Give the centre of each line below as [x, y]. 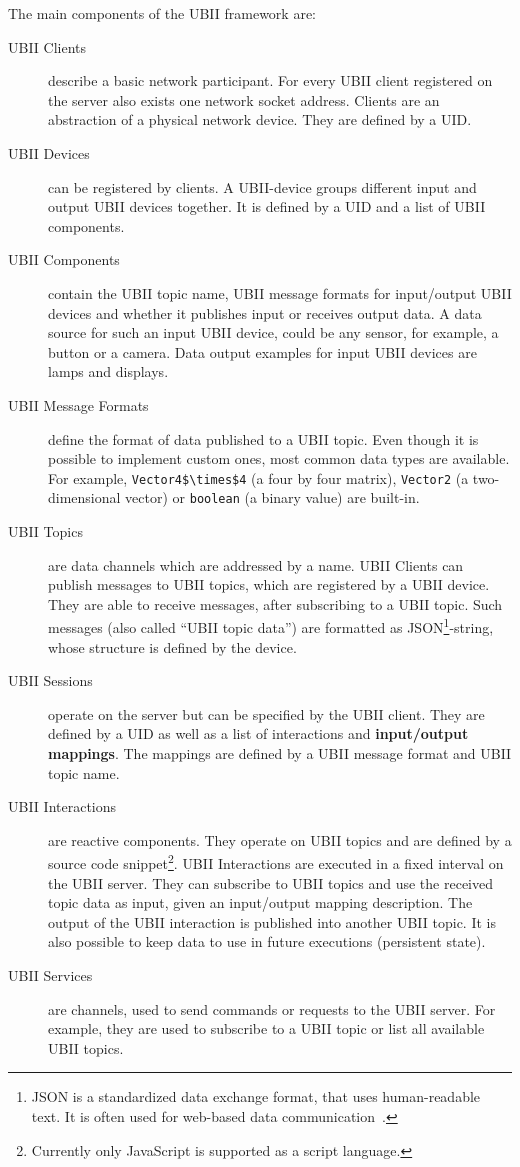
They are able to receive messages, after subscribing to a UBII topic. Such [275, 603]
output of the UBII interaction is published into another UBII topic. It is [272, 921]
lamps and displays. [108, 371]
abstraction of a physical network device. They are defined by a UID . [260, 119]
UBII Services [50, 975]
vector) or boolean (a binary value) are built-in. [272, 497]
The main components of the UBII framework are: [162, 13]
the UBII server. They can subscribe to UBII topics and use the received [271, 882]
